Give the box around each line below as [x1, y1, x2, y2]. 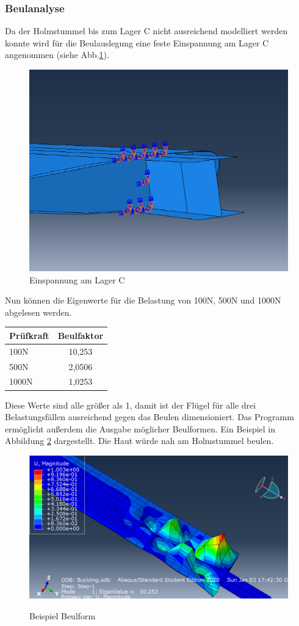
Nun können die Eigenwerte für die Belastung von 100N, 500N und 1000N [5, 294, 281, 307]
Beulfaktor [57, 329, 104, 341]
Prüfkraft [9, 329, 49, 341]
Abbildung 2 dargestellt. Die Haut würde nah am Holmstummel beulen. [5, 434, 274, 447]
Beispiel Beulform [29, 609, 96, 622]
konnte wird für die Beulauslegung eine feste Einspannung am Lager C [5, 36, 269, 49]
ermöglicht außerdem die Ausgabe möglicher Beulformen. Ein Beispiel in [5, 422, 276, 435]
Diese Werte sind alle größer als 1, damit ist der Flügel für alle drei [5, 398, 256, 411]
